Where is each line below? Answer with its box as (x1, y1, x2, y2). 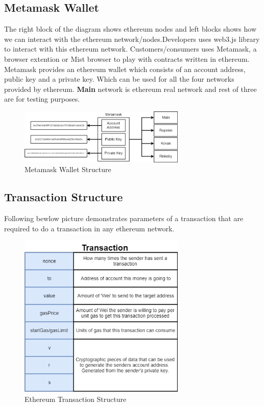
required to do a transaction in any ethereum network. (4, 223, 175, 233)
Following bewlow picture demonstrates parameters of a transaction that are (4, 212, 244, 223)
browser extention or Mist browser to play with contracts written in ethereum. (4, 53, 250, 64)
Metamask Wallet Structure (25, 164, 111, 175)
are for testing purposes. (4, 93, 80, 104)
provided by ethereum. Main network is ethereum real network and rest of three (4, 83, 257, 94)
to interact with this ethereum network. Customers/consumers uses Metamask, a (4, 43, 257, 54)
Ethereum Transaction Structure (25, 393, 127, 404)
